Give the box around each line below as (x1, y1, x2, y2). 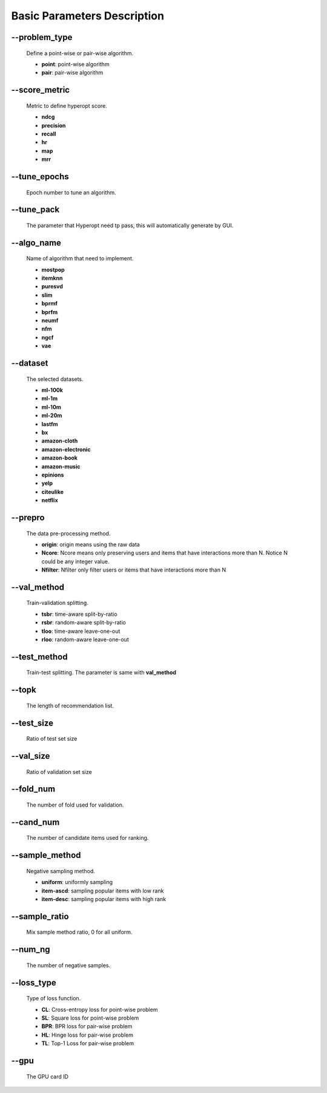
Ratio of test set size (26, 735, 78, 742)
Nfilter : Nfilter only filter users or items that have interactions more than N (41, 566, 226, 573)
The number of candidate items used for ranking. (26, 834, 149, 842)
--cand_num (11, 817, 60, 827)
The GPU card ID (26, 1072, 69, 1080)
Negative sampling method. (26, 867, 95, 874)
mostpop (41, 266, 65, 273)
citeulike (41, 488, 64, 495)
